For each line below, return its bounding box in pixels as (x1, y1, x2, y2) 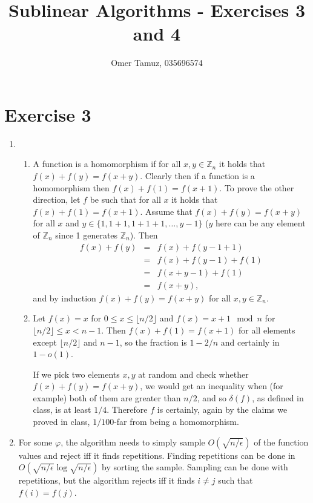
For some (18, 435, 53, 448)
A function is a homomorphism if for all (33, 157, 181, 170)
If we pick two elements (33, 367, 120, 380)
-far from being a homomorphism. (114, 415, 239, 428)
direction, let (33, 193, 81, 206)
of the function (254, 435, 309, 448)
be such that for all (90, 193, 161, 206)
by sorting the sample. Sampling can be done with (102, 461, 288, 473)
